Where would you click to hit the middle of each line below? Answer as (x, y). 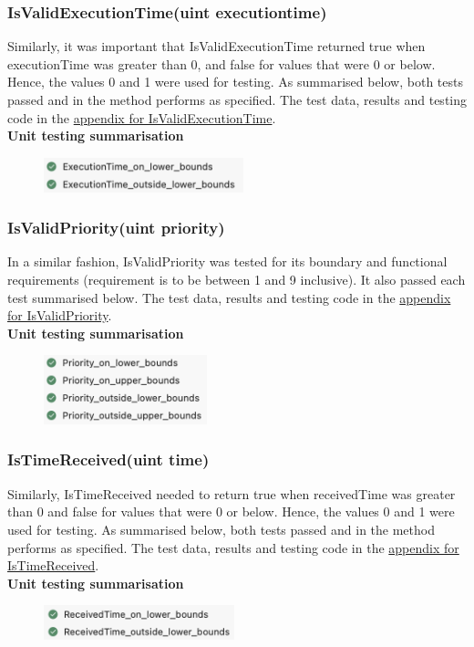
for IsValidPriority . (60, 315)
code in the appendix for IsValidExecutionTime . (142, 117)
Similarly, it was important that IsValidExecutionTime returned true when (216, 46)
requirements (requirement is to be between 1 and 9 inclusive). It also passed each (237, 279)
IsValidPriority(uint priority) (116, 228)
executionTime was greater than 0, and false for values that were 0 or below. (222, 63)
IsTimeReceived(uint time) (108, 459)
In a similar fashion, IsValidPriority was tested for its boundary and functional (227, 261)
